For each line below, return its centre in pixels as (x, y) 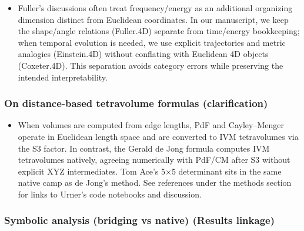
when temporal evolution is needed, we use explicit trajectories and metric (152, 42)
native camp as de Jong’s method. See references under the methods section (155, 183)
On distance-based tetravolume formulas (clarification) (136, 103)
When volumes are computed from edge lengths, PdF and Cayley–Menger (151, 125)
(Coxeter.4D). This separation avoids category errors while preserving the (151, 65)
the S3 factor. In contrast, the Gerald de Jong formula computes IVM (144, 148)
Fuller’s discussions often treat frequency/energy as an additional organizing (155, 8)
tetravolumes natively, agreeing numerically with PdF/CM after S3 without (154, 160)
